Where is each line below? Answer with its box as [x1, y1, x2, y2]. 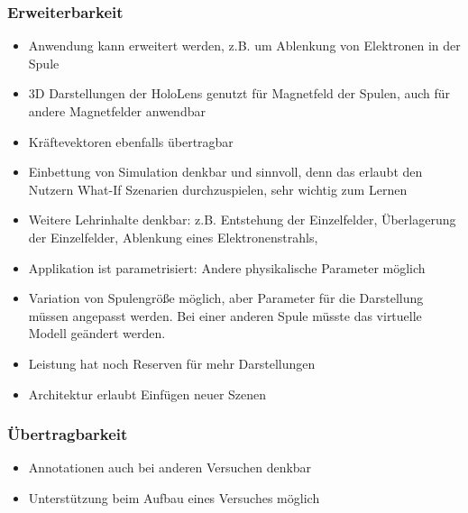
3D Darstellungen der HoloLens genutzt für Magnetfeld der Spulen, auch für [28, 84, 451, 103]
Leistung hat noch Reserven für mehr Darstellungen [28, 353, 316, 372]
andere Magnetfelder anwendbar [28, 102, 206, 120]
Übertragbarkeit [7, 423, 128, 445]
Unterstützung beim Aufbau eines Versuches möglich [28, 488, 320, 507]
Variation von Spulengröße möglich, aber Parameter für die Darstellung [28, 289, 424, 307]
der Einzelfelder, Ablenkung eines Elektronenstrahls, [28, 227, 318, 246]
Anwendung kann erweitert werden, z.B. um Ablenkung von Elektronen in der [28, 36, 461, 55]
